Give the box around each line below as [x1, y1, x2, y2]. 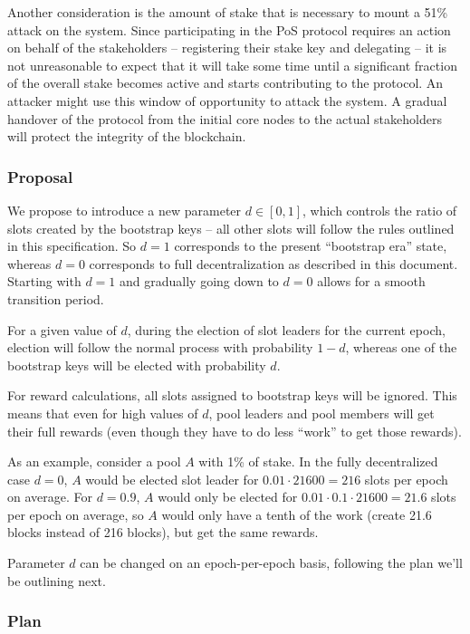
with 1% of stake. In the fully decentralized [198, 452, 438, 471]
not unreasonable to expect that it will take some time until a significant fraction [7, 55, 457, 74]
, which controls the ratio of [302, 200, 457, 219]
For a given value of [7, 320, 117, 339]
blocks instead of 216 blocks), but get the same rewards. [7, 523, 319, 542]
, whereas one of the [345, 338, 457, 357]
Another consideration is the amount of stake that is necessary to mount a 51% [7, 3, 448, 21]
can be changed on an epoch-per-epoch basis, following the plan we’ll [80, 553, 463, 572]
